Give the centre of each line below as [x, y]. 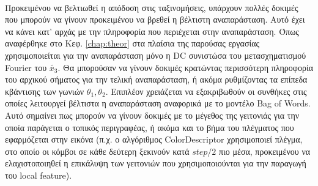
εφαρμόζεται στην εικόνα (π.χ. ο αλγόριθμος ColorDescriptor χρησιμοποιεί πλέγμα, [154, 139]
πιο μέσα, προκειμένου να [265, 151]
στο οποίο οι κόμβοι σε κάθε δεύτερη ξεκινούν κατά [97, 151]
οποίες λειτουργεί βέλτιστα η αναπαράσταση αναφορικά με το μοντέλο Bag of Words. [158, 103]
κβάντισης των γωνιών [45, 91]
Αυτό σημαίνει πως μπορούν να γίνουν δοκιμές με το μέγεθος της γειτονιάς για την [152, 115]
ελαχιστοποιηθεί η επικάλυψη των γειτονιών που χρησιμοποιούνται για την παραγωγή [156, 163]
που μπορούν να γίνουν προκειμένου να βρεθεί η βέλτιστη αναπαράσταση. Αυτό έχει [155, 19]
